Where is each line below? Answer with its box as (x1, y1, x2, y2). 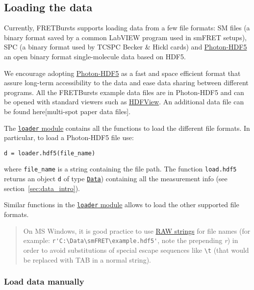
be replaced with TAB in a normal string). (23, 254, 151, 265)
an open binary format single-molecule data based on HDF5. (4, 51, 186, 61)
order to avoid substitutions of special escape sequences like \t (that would (23, 244, 249, 255)
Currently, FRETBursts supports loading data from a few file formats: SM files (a (4, 23, 250, 33)
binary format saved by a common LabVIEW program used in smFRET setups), (4, 32, 247, 42)
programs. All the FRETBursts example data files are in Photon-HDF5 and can (4, 87, 244, 97)
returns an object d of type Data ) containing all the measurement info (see (4, 173, 228, 184)
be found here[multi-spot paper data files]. (4, 106, 131, 116)
